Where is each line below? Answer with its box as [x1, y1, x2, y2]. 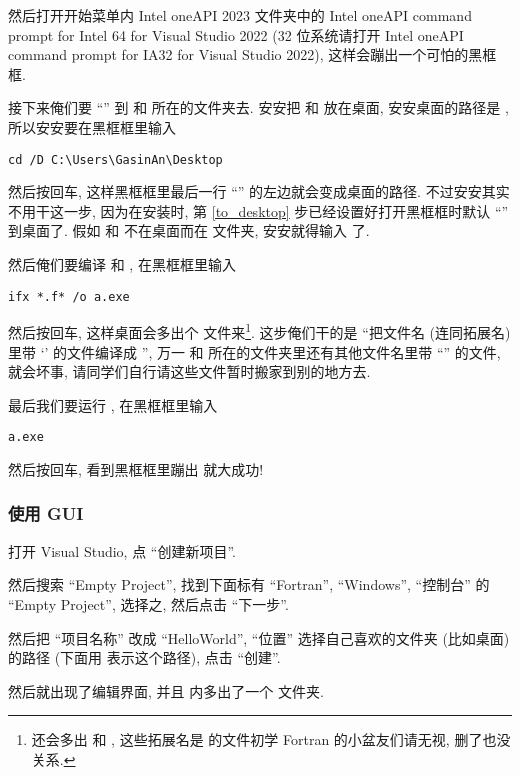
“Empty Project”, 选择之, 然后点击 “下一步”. [8, 593, 289, 614]
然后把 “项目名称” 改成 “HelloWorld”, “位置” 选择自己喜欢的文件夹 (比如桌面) [8, 627, 510, 648]
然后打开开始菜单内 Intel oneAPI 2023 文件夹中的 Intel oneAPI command [8, 5, 472, 25]
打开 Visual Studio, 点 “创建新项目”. [8, 540, 236, 561]
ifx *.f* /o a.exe [8, 289, 130, 304]
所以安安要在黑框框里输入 [8, 116, 176, 137]
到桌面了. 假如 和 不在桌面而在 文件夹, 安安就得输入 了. [8, 220, 370, 241]
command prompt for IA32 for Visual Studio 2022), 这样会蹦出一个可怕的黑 [8, 44, 483, 65]
